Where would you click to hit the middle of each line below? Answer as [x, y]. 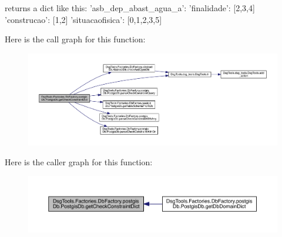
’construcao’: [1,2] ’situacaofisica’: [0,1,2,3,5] [83, 19]
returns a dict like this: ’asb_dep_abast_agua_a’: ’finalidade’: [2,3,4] [130, 8]
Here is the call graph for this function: [75, 39]
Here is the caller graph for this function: [79, 161]
